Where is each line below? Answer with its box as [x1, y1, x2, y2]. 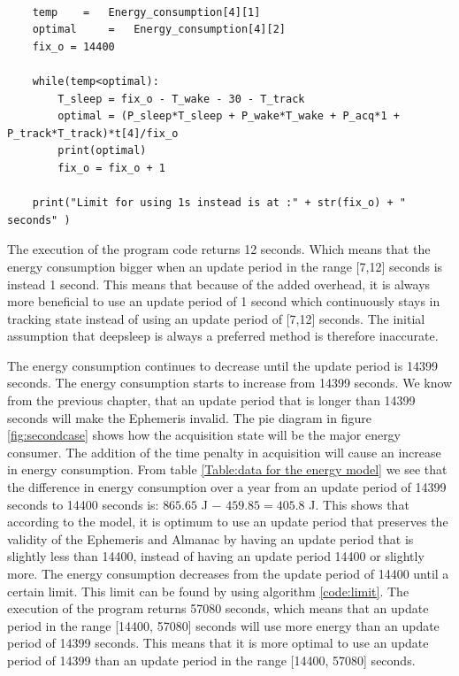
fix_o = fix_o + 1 [57, 161, 165, 174]
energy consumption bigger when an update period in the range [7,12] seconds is [7, 257, 443, 275]
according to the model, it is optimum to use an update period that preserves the [7, 512, 448, 531]
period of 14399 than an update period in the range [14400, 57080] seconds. [7, 650, 416, 669]
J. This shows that [309, 495, 409, 513]
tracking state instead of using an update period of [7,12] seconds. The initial [7, 309, 425, 327]
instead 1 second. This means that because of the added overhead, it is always [7, 274, 431, 293]
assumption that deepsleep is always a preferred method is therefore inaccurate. [7, 326, 439, 345]
